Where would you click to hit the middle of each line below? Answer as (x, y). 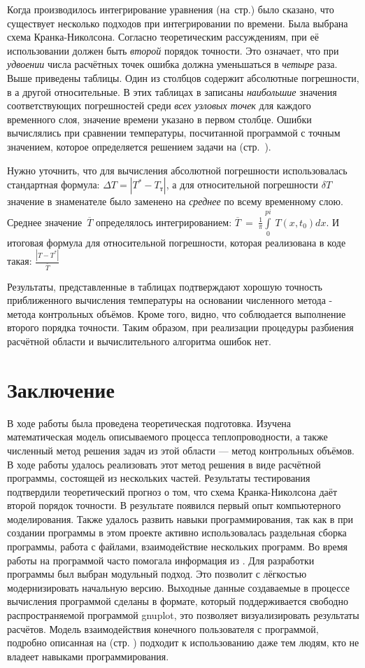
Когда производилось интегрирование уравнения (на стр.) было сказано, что (171, 9)
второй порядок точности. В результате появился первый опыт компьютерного (174, 505)
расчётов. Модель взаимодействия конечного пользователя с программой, (163, 628)
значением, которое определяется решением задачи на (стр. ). (139, 146)
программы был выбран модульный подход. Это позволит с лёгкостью (157, 574)
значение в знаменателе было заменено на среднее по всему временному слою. (175, 201)
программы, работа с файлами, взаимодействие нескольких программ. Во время (177, 547)
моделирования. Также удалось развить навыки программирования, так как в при (180, 519)
